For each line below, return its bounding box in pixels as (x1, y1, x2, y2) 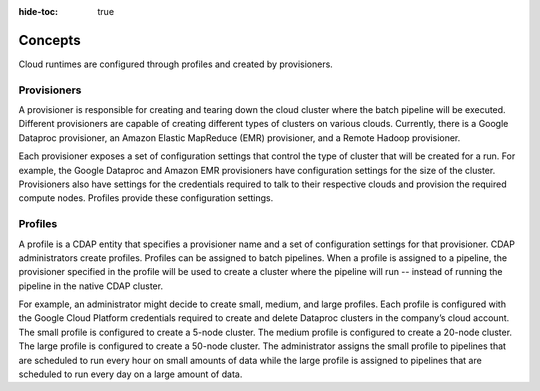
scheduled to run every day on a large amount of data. (18, 368, 243, 380)
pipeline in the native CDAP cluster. (18, 280, 164, 292)
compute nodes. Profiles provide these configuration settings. (18, 192, 274, 204)
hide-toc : (18, 6, 59, 17)
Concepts (18, 31, 81, 49)
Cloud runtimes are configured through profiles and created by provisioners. (18, 58, 334, 70)
